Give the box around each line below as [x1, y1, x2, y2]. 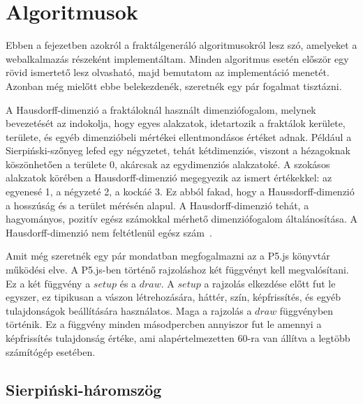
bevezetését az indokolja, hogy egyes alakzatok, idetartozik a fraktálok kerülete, [6, 116, 346, 130]
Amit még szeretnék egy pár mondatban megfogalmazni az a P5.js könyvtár [6, 248, 330, 263]
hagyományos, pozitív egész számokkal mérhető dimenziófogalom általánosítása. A [6, 211, 357, 226]
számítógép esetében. [6, 344, 96, 359]
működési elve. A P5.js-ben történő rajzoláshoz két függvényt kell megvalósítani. [6, 262, 349, 277]
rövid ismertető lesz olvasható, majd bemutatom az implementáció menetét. [6, 65, 329, 80]
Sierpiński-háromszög [6, 378, 162, 400]
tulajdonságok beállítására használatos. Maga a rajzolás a [6, 303, 252, 317]
